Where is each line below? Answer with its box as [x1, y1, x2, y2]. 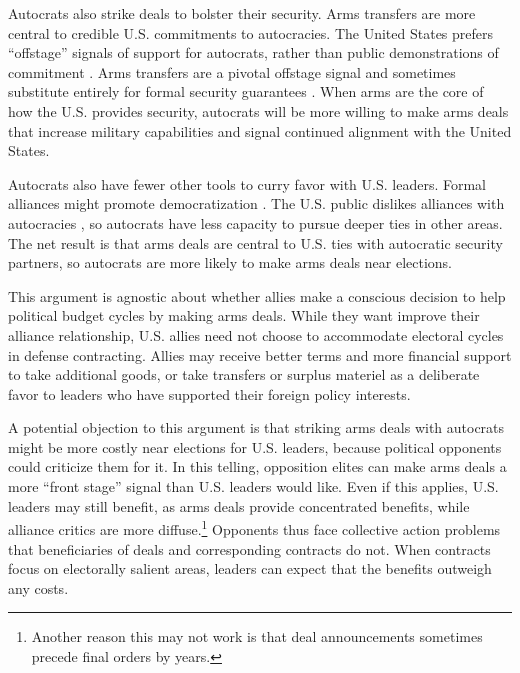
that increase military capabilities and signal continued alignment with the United [8, 120, 512, 141]
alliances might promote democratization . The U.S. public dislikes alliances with [8, 193, 505, 214]
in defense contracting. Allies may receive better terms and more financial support [8, 344, 512, 365]
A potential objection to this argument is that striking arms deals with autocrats [8, 417, 505, 438]
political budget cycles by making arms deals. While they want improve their [8, 305, 480, 326]
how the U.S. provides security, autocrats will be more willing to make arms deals [8, 100, 509, 121]
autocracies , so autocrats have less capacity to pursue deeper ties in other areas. [8, 212, 503, 233]
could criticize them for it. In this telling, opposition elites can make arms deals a [8, 456, 507, 477]
